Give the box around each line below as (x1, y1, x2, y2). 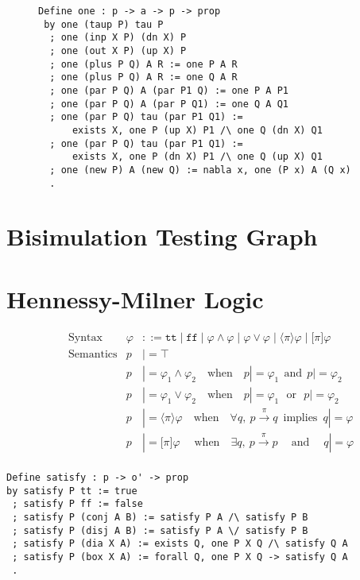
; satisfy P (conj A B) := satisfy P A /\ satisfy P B (12, 511, 308, 523)
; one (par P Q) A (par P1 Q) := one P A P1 (49, 84, 288, 96)
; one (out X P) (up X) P (49, 44, 187, 56)
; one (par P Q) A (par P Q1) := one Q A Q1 (49, 98, 288, 110)
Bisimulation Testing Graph (6, 220, 318, 253)
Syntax (68, 331, 103, 343)
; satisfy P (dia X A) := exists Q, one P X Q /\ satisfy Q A (12, 538, 348, 550)
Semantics (68, 348, 118, 360)
